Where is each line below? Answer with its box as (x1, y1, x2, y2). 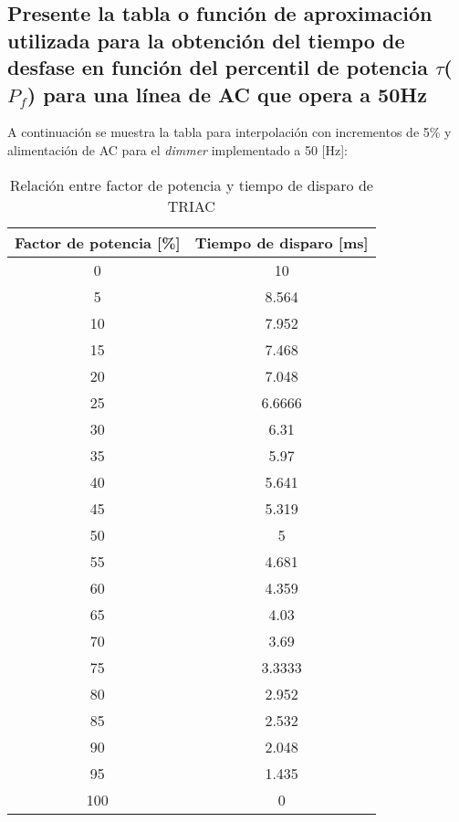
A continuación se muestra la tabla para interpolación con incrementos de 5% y (7, 122, 452, 142)
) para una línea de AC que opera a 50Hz (26, 79, 427, 108)
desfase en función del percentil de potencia (7, 53, 428, 81)
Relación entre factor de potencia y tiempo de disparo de (9, 174, 373, 195)
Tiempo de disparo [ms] (194, 231, 369, 253)
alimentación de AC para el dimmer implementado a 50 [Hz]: (7, 140, 349, 159)
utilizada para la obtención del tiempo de (7, 26, 405, 54)
